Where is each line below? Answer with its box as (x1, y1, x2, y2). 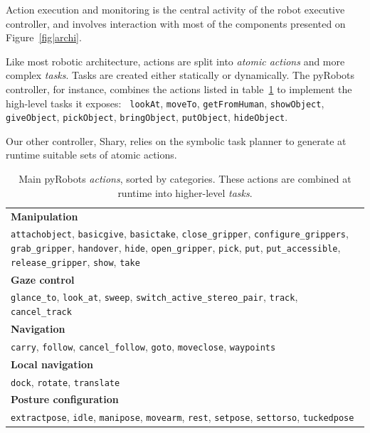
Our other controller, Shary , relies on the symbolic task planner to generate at (6, 133, 347, 148)
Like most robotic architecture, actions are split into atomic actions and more (6, 53, 345, 68)
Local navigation (11, 356, 93, 371)
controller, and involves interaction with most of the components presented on (6, 16, 346, 31)
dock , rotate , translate (11, 374, 120, 389)
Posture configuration (11, 392, 119, 407)
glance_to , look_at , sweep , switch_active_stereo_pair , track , (11, 289, 298, 304)
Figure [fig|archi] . (6, 30, 82, 45)
